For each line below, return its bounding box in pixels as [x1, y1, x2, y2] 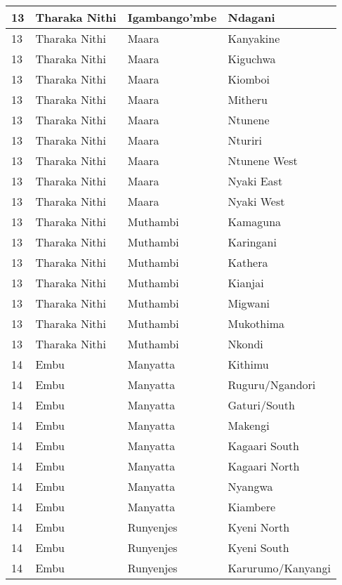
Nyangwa [228, 478, 273, 494]
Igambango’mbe [127, 9, 217, 25]
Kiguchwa [228, 51, 276, 67]
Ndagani [228, 9, 275, 25]
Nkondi [228, 336, 263, 352]
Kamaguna [228, 213, 282, 230]
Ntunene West [228, 152, 298, 169]
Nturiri [228, 132, 263, 148]
